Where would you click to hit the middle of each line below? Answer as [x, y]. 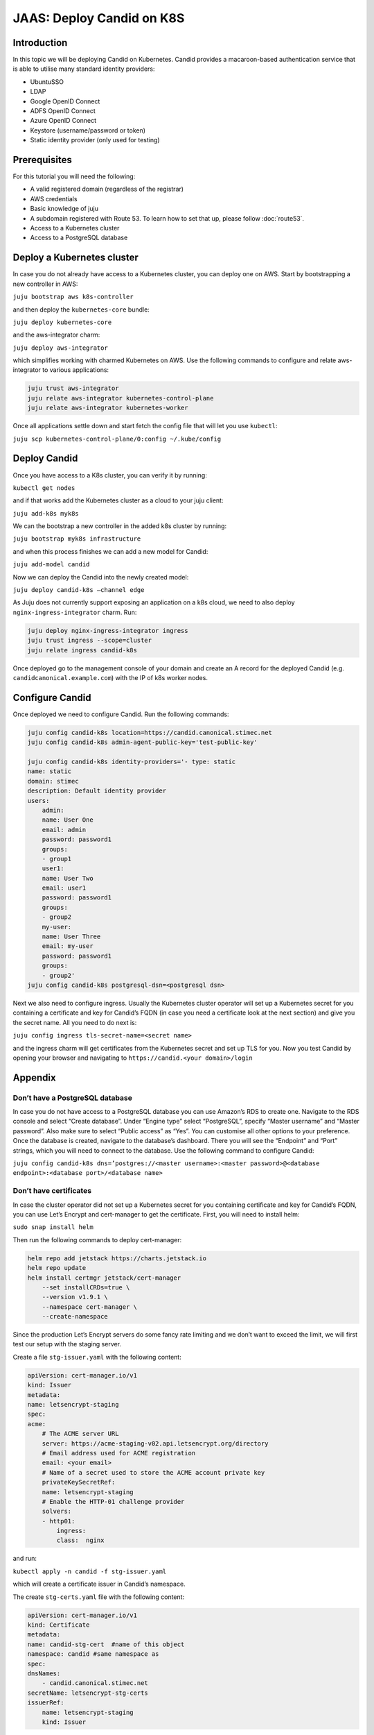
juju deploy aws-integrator [61, 348]
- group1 [57, 858]
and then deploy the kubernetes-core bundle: [81, 310]
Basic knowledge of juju [64, 209]
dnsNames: [44, 1673]
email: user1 [64, 888]
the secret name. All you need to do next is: [75, 1022]
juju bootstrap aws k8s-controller [73, 297]
